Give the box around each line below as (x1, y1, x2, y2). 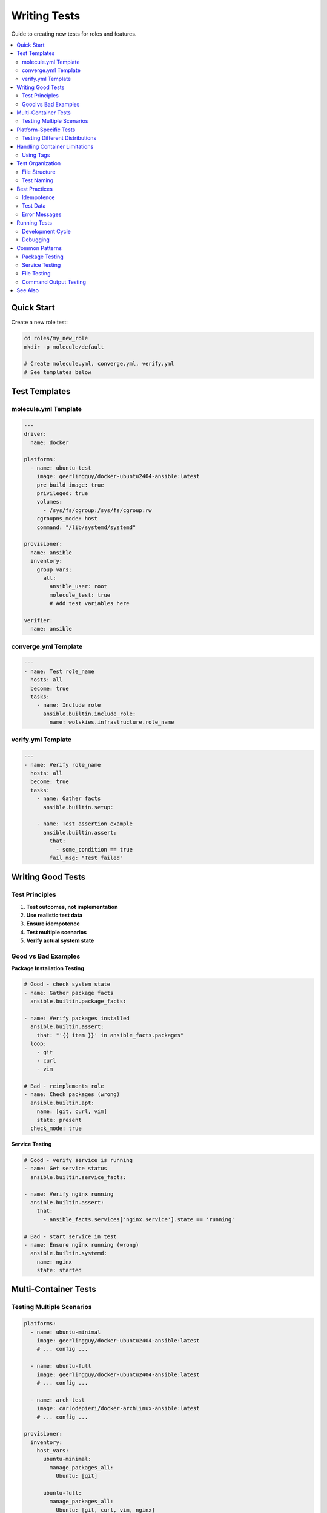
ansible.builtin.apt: (30, 1099, 95, 1106)
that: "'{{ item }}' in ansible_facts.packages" (36, 1032, 184, 1039)
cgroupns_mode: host (36, 515, 98, 522)
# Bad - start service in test (24, 1233, 117, 1240)
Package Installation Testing (11, 965, 84, 972)
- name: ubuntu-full (30, 1362, 91, 1370)
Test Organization (16, 160, 61, 167)
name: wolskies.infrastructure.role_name (49, 719, 174, 726)
